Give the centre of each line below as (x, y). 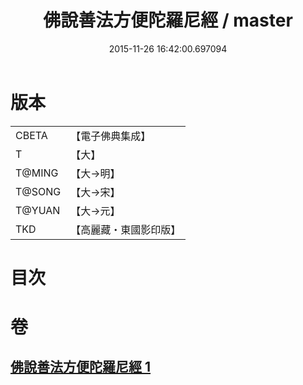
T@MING (37, 173)
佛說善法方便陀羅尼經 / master (168, 20)
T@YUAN (38, 210)
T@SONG (38, 191)
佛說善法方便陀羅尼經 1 (81, 367)
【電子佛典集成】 (111, 136)
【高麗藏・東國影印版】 (126, 229)
